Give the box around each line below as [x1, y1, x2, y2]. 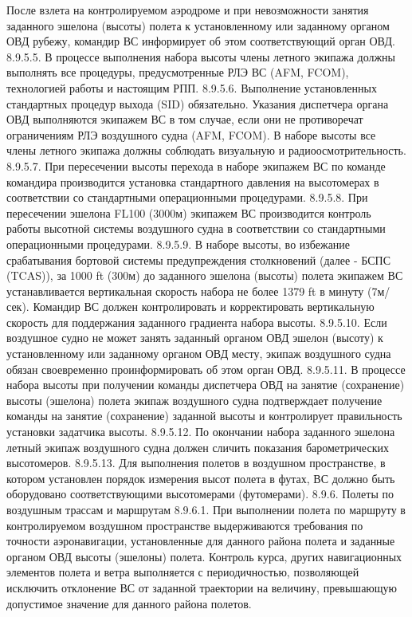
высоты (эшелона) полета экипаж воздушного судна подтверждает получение [6, 391, 383, 408]
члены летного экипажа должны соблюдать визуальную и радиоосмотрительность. [6, 142, 406, 159]
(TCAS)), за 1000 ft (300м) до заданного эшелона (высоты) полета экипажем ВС [6, 267, 403, 284]
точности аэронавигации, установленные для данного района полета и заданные [6, 533, 395, 549]
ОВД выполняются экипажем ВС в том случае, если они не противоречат [6, 111, 363, 128]
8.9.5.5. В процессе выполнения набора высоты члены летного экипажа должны [6, 48, 396, 65]
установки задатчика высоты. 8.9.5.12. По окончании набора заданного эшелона [6, 423, 395, 440]
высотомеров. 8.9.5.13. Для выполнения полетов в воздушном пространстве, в [6, 454, 386, 471]
